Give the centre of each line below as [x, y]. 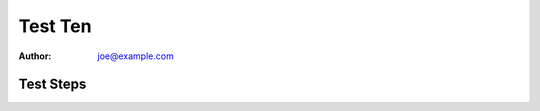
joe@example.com [135, 56]
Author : [35, 56]
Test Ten [55, 26]
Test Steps [52, 84]
